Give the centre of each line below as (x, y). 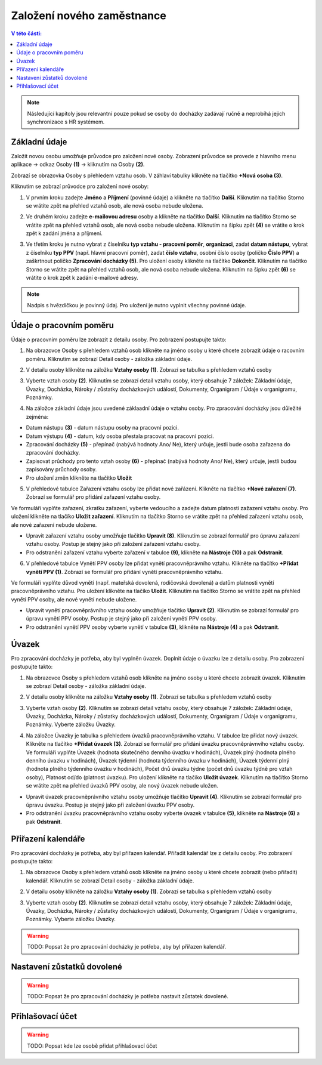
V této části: (26, 33)
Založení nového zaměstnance (89, 16)
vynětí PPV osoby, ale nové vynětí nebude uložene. (74, 599)
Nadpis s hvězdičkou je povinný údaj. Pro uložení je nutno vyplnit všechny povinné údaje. (137, 305)
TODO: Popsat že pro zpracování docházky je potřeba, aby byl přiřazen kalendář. (127, 947)
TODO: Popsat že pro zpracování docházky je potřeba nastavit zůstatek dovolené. (128, 996)
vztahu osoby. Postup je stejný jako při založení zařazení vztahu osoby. (113, 544)
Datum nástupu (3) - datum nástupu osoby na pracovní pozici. (102, 428)
